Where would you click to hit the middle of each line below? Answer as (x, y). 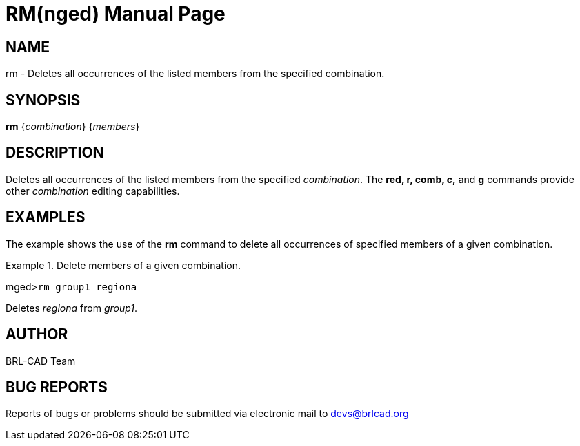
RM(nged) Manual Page (116, 14)
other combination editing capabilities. (93, 191)
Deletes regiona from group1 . (72, 308)
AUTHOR (37, 334)
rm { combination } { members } (73, 127)
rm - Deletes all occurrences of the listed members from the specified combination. (195, 74)
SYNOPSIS (43, 100)
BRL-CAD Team (41, 361)
